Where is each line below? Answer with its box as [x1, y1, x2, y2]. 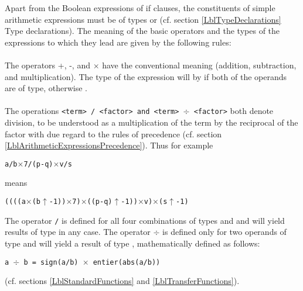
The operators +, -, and [5, 58, 90, 71]
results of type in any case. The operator [5, 226, 151, 238]
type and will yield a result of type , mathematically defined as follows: [5, 237, 260, 249]
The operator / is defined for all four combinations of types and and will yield [5, 214, 285, 226]
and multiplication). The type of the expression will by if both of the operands [5, 70, 287, 82]
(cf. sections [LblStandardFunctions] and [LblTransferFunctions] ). [5, 275, 240, 287]
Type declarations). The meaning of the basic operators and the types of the [5, 25, 280, 37]
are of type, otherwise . [5, 82, 87, 94]
